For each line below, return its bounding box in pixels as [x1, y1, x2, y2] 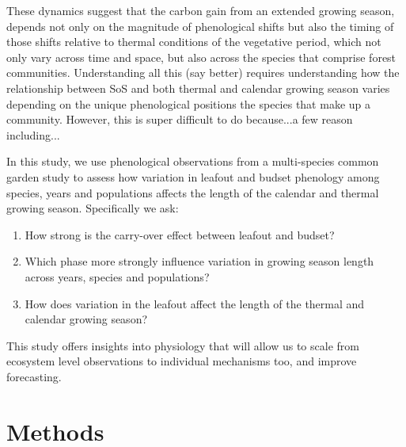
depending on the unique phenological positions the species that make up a [6, 95, 370, 112]
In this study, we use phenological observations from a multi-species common [6, 153, 379, 170]
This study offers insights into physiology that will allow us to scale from [6, 337, 359, 353]
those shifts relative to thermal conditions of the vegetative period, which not [6, 33, 381, 50]
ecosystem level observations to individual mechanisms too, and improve [6, 353, 357, 369]
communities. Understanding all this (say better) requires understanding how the [6, 64, 400, 81]
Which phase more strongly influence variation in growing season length [25, 253, 374, 269]
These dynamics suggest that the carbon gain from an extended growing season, [6, 2, 395, 18]
